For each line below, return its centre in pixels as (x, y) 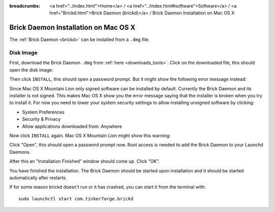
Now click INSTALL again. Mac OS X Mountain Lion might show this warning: (90, 135)
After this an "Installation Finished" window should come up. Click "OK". (84, 161)
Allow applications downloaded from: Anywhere (72, 126)
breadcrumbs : (25, 6)
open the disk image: (31, 70)
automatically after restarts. (38, 178)
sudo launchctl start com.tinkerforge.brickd (76, 199)
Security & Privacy (41, 119)
